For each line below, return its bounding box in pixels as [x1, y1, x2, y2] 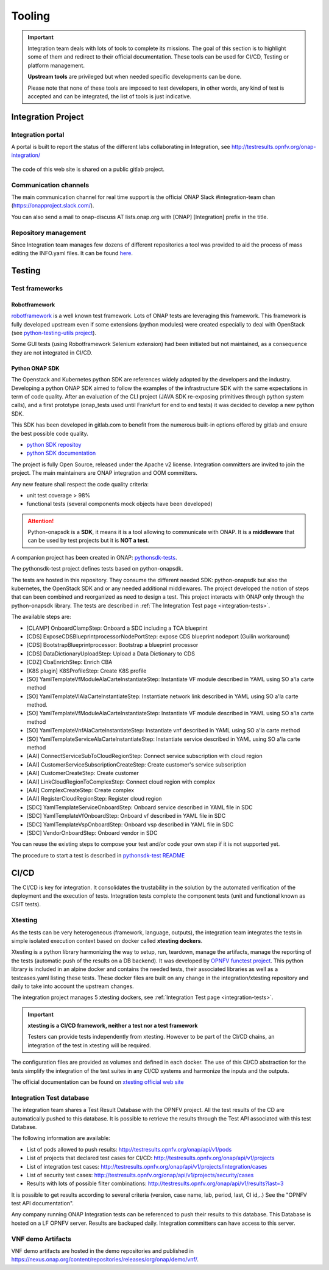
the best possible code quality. [11, 430, 88, 437]
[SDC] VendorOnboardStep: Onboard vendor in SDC [26, 829, 158, 836]
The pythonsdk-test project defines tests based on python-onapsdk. [11, 565, 183, 572]
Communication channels [11, 181, 90, 189]
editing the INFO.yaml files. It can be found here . [11, 250, 133, 257]
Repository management [11, 228, 87, 237]
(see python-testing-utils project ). [11, 330, 97, 337]
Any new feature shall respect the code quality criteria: [11, 480, 149, 488]
